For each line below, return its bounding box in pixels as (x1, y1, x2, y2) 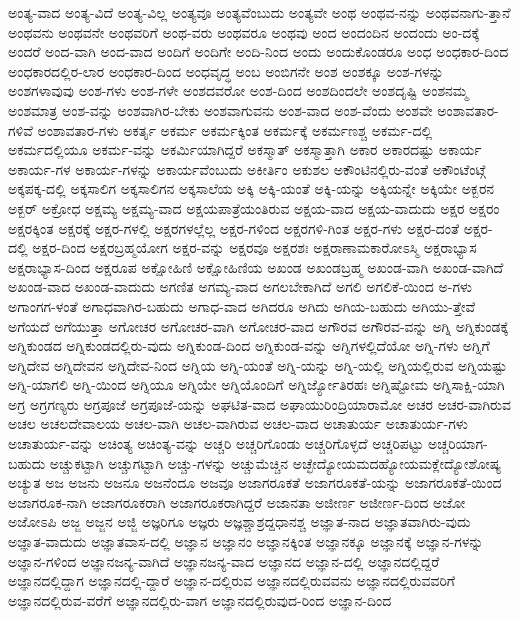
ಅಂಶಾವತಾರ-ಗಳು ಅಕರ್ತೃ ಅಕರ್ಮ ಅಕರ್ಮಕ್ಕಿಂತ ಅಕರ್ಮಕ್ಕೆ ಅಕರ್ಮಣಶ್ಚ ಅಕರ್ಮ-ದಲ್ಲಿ (37, 119, 433, 140)
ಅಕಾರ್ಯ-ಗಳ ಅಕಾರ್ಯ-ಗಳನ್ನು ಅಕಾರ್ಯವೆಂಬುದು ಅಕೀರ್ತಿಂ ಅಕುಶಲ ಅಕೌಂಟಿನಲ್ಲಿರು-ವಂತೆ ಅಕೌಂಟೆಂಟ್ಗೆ (8, 158, 486, 179)
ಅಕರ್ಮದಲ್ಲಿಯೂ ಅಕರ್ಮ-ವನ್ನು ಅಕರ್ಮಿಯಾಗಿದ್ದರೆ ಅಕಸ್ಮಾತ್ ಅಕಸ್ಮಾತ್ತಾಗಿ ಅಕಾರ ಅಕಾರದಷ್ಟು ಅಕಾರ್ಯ (8, 139, 482, 160)
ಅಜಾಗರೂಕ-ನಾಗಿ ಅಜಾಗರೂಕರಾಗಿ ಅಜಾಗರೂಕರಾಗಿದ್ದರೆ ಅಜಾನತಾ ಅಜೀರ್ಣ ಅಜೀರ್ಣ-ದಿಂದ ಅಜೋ (8, 491, 466, 512)
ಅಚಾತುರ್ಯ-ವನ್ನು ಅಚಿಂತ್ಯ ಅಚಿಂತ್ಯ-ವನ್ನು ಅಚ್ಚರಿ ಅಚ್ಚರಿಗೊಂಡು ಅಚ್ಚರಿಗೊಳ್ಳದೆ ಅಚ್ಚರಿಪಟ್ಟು (8, 433, 424, 454)
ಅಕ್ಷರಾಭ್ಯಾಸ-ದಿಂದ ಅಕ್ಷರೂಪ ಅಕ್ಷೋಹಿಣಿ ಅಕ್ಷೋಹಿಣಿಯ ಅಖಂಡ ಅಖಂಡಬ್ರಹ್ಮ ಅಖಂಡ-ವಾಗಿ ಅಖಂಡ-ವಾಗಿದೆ (8, 256, 504, 277)
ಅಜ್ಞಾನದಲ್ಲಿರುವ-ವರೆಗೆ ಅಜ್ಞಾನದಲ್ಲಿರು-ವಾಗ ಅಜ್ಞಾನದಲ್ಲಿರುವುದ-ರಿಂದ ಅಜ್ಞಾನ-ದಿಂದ (8, 589, 392, 610)
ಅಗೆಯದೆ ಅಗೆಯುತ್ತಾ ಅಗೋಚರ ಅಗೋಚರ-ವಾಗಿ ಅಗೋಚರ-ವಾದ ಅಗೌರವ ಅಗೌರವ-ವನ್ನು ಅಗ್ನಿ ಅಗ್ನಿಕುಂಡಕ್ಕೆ (8, 315, 509, 336)
